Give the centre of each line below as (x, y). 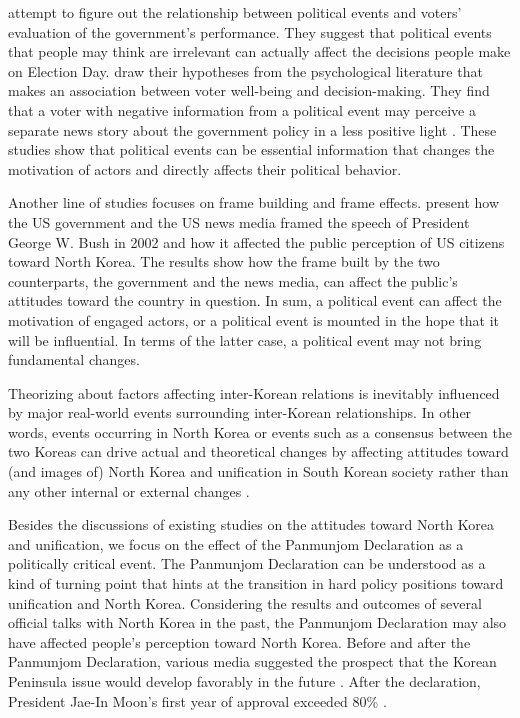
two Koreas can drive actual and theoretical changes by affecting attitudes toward (258, 451)
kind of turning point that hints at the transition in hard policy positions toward (256, 583)
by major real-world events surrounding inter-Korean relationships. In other (240, 412)
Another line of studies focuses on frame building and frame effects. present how (254, 202)
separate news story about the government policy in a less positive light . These (252, 129)
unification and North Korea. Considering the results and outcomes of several (245, 602)
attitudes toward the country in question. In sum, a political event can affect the (255, 300)
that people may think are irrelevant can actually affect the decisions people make (259, 51)
